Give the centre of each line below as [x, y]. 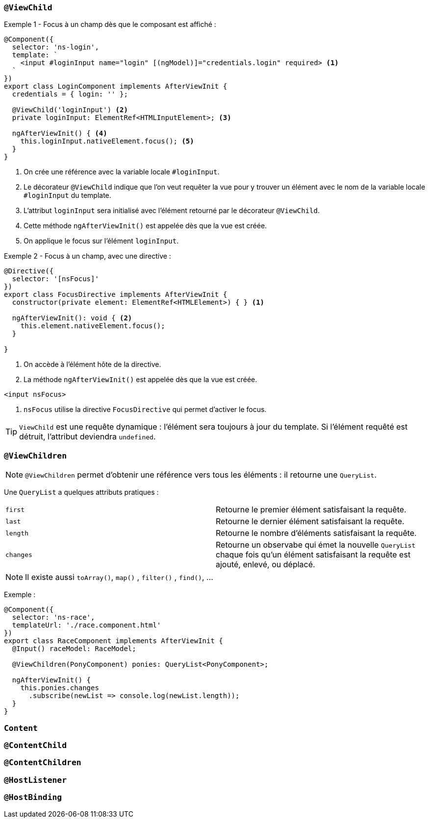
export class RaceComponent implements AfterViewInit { [114, 641]
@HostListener [36, 780]
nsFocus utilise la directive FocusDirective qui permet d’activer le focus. [145, 410]
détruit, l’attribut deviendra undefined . [88, 437]
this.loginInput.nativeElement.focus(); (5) [107, 141]
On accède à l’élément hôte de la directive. [92, 364]
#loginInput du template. [67, 195]
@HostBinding [33, 797]
